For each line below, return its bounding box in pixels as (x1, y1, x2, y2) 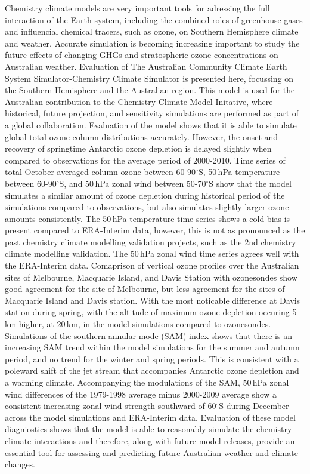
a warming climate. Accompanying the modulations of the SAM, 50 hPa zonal (5, 376, 289, 388)
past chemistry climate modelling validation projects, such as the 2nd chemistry (5, 235, 296, 248)
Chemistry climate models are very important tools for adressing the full (5, 2, 270, 14)
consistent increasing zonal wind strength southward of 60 (5, 399, 216, 412)
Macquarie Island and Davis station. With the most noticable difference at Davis (5, 294, 300, 306)
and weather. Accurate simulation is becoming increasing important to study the (5, 36, 300, 49)
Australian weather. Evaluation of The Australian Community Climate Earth (5, 60, 287, 72)
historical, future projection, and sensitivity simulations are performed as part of (5, 107, 299, 119)
